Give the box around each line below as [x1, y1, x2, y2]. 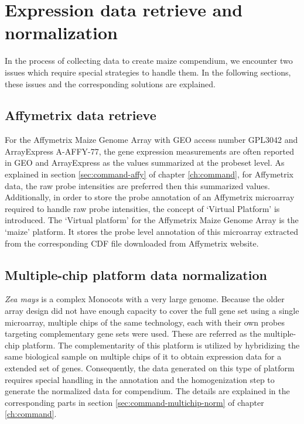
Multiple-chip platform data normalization [5, 265, 267, 283]
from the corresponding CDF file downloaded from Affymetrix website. [5, 237, 259, 249]
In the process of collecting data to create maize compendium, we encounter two [5, 54, 293, 67]
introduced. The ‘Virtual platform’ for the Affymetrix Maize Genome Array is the [5, 214, 299, 226]
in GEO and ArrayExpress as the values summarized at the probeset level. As [5, 156, 285, 169]
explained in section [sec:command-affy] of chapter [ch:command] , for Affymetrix [5, 168, 294, 180]
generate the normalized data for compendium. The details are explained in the [5, 385, 290, 397]
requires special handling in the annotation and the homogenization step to [5, 373, 275, 385]
